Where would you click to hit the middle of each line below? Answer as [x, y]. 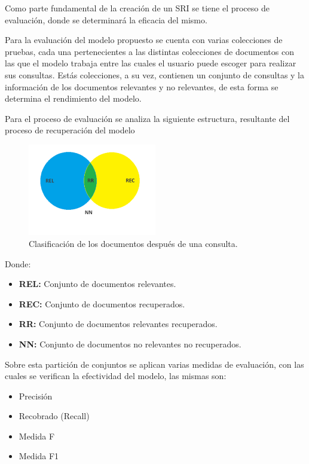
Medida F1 [39, 456]
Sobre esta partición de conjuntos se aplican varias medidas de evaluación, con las [154, 364]
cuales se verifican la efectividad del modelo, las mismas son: [116, 376]
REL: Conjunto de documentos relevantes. [97, 284]
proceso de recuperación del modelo [70, 130]
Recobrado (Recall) [54, 416]
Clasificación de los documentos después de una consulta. [133, 243]
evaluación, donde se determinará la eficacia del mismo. [106, 19]
